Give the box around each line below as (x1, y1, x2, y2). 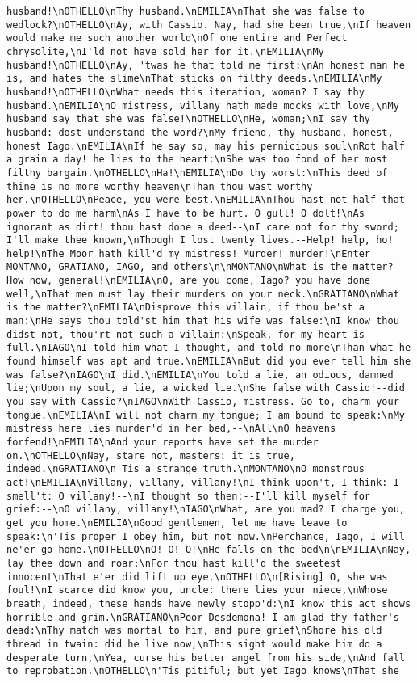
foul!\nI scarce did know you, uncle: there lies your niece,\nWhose (6, 584, 388, 597)
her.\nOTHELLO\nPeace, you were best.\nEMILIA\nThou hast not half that (6, 194, 405, 206)
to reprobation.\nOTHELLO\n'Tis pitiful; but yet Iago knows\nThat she (6, 665, 399, 677)
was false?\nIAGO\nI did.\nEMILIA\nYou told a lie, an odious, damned (6, 369, 394, 381)
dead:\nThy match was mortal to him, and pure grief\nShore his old (6, 625, 382, 637)
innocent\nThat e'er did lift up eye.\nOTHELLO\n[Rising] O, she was (6, 571, 388, 583)
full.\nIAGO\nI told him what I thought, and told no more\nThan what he (6, 342, 411, 354)
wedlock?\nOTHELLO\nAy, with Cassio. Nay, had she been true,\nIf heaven (6, 19, 411, 31)
